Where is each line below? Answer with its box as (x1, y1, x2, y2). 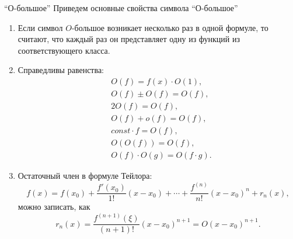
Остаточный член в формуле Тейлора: (18, 169, 152, 182)
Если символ (18, 21, 63, 33)
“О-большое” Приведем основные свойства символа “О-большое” (4, 2, 238, 13)
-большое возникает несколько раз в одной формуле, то (71, 21, 268, 33)
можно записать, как (18, 200, 90, 213)
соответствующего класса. (18, 44, 110, 56)
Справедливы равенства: (18, 64, 104, 76)
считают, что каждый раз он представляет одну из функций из (18, 33, 240, 45)
